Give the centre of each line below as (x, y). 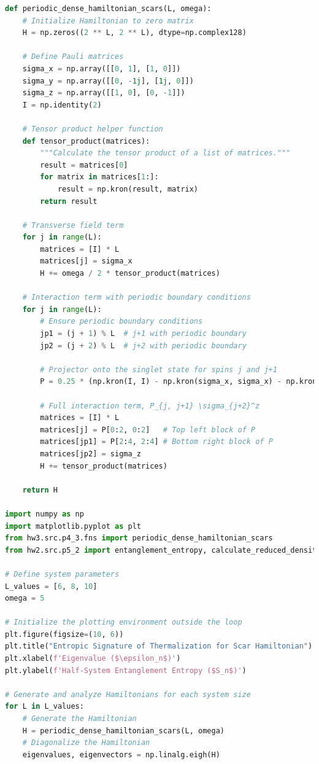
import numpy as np (44, 514)
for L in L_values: (44, 707)
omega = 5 (25, 598)
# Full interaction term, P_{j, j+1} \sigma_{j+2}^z (150, 406)
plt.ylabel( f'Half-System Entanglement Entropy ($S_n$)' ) (126, 670)
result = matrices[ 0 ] (84, 165)
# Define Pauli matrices (73, 57)
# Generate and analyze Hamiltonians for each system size (128, 694)
